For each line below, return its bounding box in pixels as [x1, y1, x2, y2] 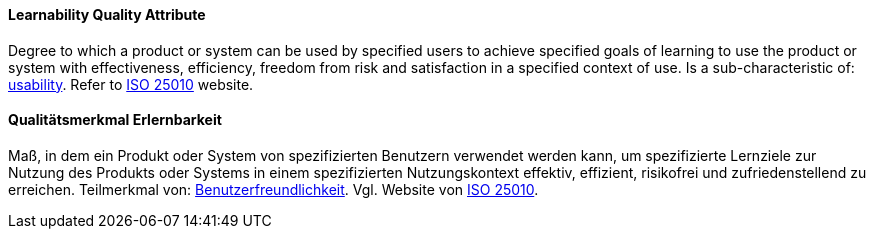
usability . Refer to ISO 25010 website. [8, 75, 254, 93]
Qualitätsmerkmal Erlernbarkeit [8, 111, 222, 129]
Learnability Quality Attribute [8, 6, 206, 23]
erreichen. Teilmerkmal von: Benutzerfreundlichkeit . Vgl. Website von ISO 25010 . [8, 180, 539, 198]
